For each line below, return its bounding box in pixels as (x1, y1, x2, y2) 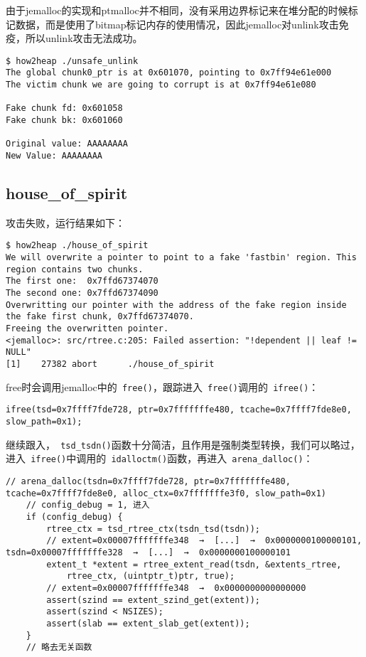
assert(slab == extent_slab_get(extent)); (46, 618, 250, 629)
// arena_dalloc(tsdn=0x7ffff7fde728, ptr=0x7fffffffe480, (6, 476, 291, 486)
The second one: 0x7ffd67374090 (6, 288, 158, 299)
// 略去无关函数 (26, 642, 92, 653)
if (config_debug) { (26, 511, 123, 522)
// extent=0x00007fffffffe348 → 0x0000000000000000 (46, 582, 306, 593)
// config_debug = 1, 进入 (26, 500, 150, 511)
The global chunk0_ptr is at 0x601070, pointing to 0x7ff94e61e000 (6, 68, 332, 78)
